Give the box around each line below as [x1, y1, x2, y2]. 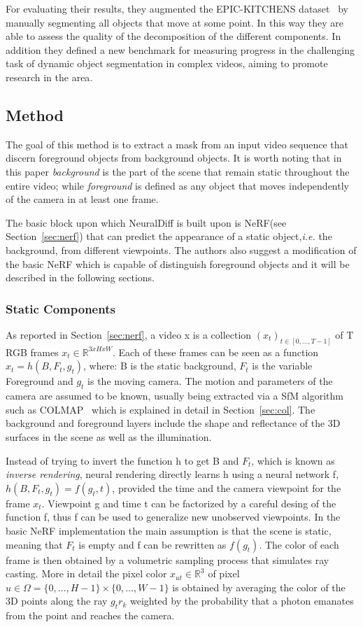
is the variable [252, 358, 313, 373]
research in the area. [6, 69, 93, 84]
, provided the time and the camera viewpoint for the [112, 480, 341, 495]
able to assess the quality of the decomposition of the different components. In [6, 29, 341, 43]
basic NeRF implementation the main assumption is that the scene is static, [6, 523, 332, 537]
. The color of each [259, 537, 339, 551]
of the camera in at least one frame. [6, 192, 159, 206]
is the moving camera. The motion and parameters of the [87, 374, 333, 388]
